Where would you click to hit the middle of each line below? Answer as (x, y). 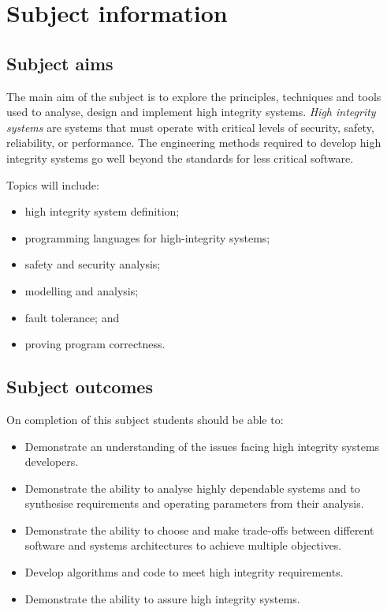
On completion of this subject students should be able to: (145, 419)
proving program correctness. (95, 344)
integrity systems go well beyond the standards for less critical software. (180, 158)
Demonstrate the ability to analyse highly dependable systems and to (192, 488)
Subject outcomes (80, 387)
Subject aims (60, 63)
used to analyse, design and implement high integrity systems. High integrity (191, 112)
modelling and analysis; (82, 290)
